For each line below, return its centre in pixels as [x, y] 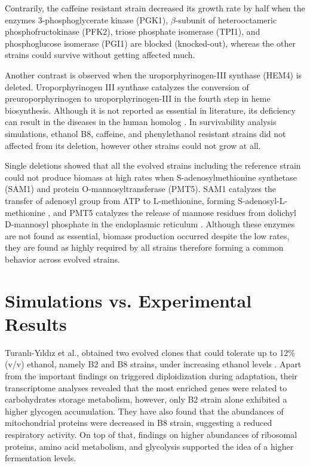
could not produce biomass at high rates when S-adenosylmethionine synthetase [151, 177]
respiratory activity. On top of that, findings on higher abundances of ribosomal [151, 434]
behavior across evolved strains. [62, 259]
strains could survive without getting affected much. [100, 55]
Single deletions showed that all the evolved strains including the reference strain [153, 165]
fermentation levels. [41, 458]
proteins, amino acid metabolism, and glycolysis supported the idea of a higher [149, 446]
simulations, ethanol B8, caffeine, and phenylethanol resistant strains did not [145, 133]
